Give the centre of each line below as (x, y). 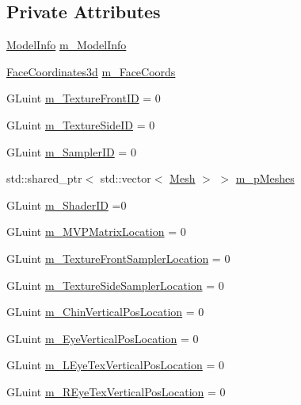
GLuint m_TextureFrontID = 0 (84, 98)
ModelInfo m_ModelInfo (67, 45)
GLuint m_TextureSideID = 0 (81, 124)
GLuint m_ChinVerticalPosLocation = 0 (105, 312)
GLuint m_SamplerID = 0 (71, 151)
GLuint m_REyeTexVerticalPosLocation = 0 (116, 391)
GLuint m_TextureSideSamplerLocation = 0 (115, 285)
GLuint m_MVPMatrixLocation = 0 (96, 231)
